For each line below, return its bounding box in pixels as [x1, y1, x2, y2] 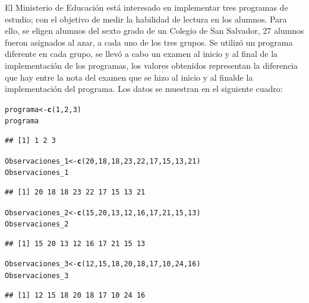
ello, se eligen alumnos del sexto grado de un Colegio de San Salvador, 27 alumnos [5, 24, 304, 37]
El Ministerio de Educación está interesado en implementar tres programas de [5, 1, 288, 13]
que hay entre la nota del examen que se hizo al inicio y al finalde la [5, 71, 253, 83]
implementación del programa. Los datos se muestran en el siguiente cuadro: [5, 82, 283, 95]
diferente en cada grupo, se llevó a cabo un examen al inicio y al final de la [5, 47, 278, 60]
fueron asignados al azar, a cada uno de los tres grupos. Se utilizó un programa [5, 36, 293, 48]
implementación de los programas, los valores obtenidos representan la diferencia [5, 59, 298, 71]
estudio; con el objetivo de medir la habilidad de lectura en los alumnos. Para [5, 12, 287, 25]
